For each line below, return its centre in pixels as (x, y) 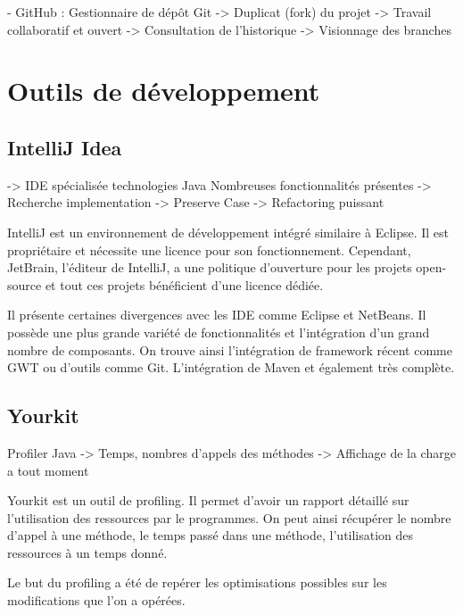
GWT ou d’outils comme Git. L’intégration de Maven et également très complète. (231, 367)
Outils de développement (164, 91)
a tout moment (48, 470)
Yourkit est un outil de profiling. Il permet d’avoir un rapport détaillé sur (208, 500)
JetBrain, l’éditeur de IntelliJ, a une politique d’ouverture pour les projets (210, 267)
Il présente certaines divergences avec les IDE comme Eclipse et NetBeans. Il (217, 315)
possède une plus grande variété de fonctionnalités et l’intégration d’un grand (219, 332)
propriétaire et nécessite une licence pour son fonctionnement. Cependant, (209, 249)
